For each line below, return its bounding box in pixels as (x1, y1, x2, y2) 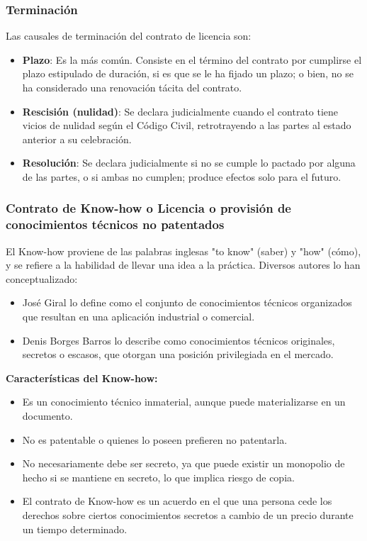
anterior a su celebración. (22, 131, 132, 146)
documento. (22, 408, 73, 423)
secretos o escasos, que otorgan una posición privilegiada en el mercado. (22, 347, 334, 362)
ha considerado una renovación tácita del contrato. (22, 80, 242, 94)
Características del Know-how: (6, 370, 158, 385)
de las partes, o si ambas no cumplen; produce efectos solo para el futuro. (22, 169, 341, 184)
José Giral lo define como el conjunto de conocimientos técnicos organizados (22, 295, 352, 310)
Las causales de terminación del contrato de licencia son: (6, 28, 252, 43)
